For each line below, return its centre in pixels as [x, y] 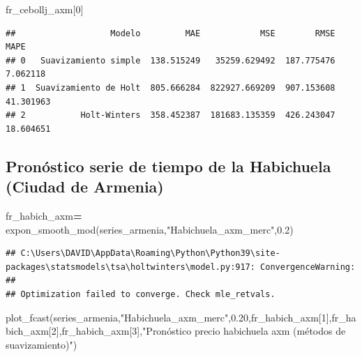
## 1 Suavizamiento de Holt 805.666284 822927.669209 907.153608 [171, 88]
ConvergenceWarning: [308, 267]
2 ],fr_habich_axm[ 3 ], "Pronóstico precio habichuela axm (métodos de [198, 331]
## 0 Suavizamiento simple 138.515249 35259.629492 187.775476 [171, 60]
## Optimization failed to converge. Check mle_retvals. [141, 294]
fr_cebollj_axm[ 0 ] [45, 9]
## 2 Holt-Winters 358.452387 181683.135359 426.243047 [171, 115]
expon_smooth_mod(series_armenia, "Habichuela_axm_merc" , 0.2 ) [150, 229]
